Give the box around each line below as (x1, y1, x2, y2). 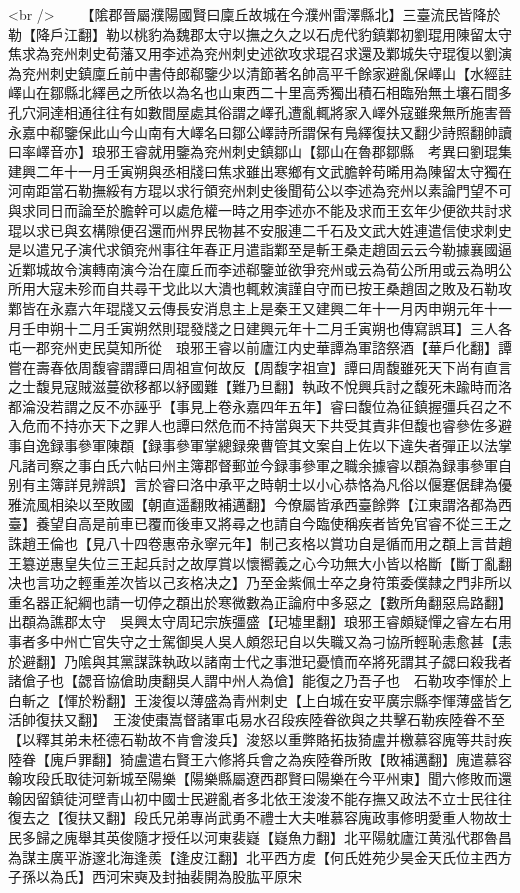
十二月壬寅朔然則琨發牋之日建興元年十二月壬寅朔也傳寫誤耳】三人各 (63, 317, 512, 338)
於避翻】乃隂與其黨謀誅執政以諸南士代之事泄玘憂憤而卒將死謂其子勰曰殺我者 (8, 650, 512, 671)
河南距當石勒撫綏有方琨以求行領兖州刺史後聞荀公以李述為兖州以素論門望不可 (8, 180, 512, 201)
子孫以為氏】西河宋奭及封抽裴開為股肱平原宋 (8, 866, 302, 887)
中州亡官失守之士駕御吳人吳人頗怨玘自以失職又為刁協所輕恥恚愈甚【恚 (49, 631, 512, 651)
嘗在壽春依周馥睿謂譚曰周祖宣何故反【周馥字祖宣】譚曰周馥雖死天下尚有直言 (8, 356, 512, 377)
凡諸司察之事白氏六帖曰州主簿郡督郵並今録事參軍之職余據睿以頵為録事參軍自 (8, 454, 512, 475)
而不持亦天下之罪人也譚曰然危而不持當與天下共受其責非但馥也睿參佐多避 (35, 415, 512, 436)
